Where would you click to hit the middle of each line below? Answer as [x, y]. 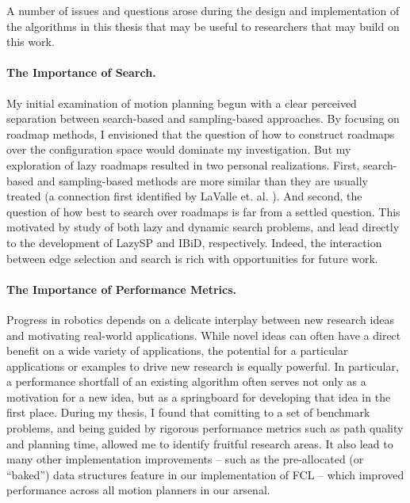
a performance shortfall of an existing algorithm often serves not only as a [186, 381]
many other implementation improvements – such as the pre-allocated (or [185, 459]
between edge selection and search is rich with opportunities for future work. [192, 258]
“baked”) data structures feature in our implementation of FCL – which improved [205, 474]
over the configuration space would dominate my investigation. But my [179, 149]
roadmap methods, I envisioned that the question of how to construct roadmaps [201, 133]
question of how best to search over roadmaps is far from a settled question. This [203, 211]
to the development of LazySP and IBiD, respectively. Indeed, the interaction [194, 242]
